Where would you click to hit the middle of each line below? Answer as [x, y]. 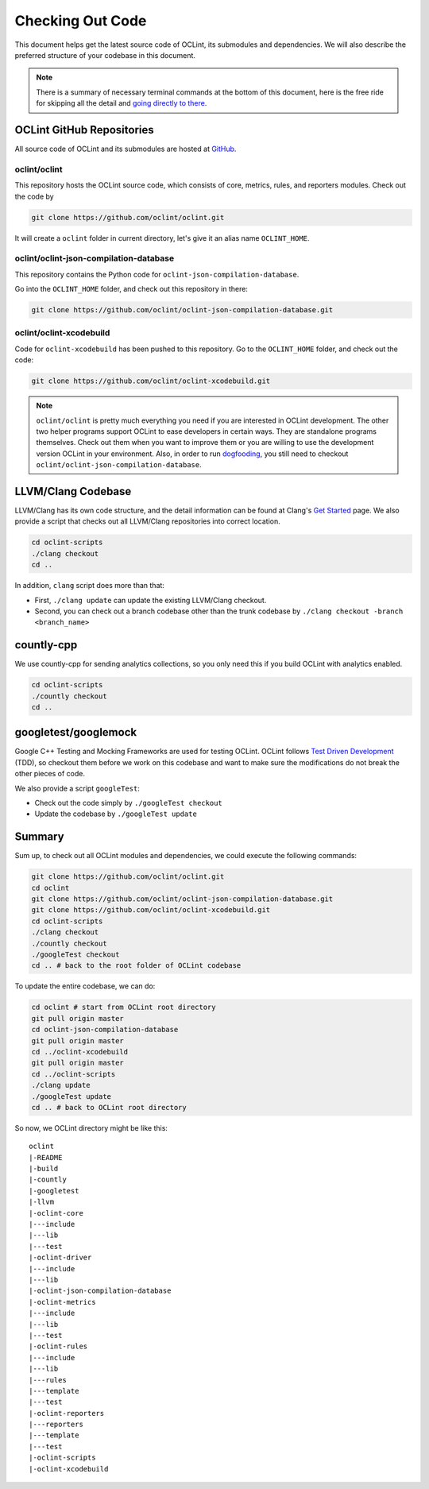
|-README [46, 1157]
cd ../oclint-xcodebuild [80, 1052]
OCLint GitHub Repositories [84, 130]
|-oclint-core [56, 1213]
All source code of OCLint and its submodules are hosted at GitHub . [126, 149]
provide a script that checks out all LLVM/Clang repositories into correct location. [148, 521]
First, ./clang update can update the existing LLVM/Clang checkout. [151, 600]
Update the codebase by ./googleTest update [116, 814]
